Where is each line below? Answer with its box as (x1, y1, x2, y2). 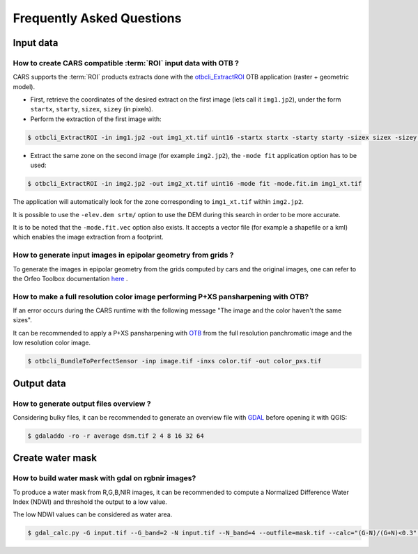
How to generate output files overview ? (13, 399, 151, 409)
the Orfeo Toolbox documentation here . (13, 274, 128, 283)
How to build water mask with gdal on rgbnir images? (13, 473, 196, 483)
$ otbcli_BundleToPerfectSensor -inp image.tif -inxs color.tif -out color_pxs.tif (27, 357, 322, 365)
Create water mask (13, 452, 98, 464)
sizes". (13, 316, 33, 324)
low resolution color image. (13, 338, 91, 347)
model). (13, 82, 35, 90)
